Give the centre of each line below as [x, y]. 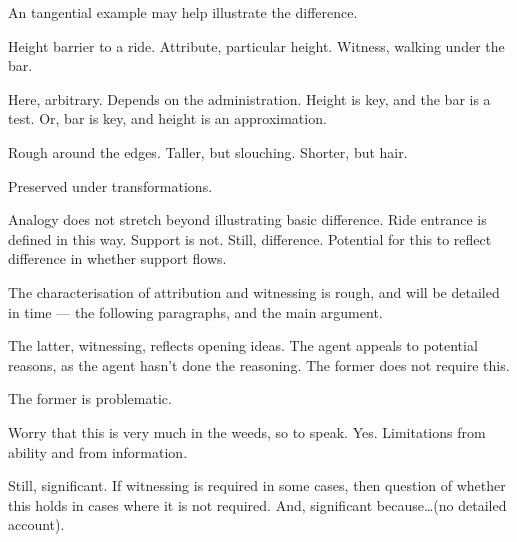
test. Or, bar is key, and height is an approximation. [167, 118]
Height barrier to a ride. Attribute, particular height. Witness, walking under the [256, 45]
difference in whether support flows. [117, 258]
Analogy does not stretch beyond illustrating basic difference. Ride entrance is [247, 219]
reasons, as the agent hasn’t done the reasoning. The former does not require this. [259, 364]
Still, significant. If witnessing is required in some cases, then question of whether [257, 485]
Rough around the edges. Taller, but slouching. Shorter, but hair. [208, 151]
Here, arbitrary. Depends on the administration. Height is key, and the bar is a [249, 98]
